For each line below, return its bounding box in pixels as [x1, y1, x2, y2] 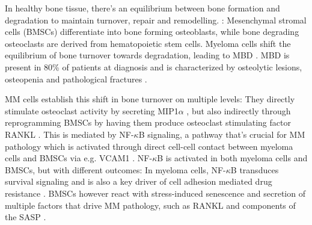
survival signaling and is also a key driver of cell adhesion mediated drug [5, 175, 272, 188]
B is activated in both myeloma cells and [157, 152, 308, 164]
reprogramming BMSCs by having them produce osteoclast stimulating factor [5, 116, 291, 129]
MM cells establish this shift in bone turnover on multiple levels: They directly [5, 93, 295, 105]
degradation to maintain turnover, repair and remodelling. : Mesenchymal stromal [5, 13, 307, 26]
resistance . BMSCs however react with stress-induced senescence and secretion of [5, 186, 305, 199]
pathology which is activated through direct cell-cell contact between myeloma [5, 140, 293, 152]
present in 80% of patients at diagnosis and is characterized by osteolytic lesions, [5, 60, 302, 73]
